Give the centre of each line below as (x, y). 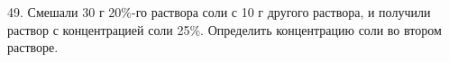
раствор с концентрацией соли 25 (99, 29)
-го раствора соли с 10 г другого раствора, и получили (281, 12)
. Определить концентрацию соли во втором (321, 29)
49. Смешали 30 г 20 (64, 12)
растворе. (33, 47)
